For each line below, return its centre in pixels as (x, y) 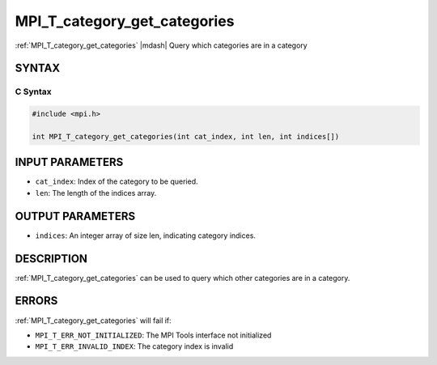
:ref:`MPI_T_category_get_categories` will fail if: (93, 320)
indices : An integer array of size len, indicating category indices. (146, 236)
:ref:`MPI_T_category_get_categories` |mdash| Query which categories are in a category (161, 45)
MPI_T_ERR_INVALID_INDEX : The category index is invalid (134, 346)
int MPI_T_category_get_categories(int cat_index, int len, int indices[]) (186, 136)
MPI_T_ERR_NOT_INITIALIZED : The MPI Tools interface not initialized (153, 335)
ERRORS (36, 301)
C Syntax (33, 91)
